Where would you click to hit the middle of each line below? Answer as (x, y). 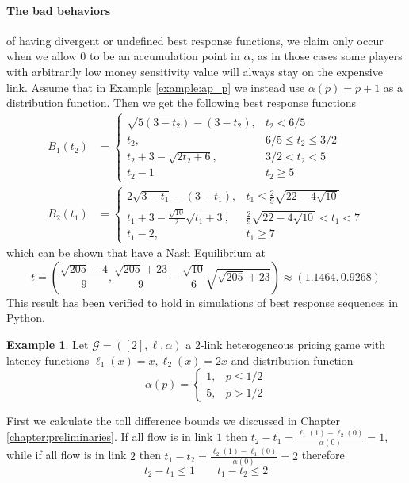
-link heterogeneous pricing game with (293, 344)
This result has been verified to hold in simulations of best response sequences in (202, 302)
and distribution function (292, 360)
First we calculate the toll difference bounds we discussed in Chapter (174, 421)
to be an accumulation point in (164, 56)
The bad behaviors (59, 10)
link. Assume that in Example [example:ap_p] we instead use (156, 87)
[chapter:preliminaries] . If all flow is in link (110, 437)
